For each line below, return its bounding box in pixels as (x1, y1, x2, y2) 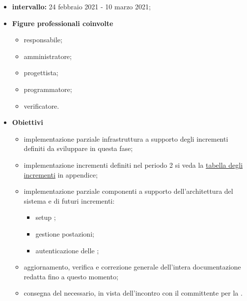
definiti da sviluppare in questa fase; (24, 143, 133, 153)
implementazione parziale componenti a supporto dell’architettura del (24, 186, 233, 196)
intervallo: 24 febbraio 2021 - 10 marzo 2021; (12, 1, 151, 11)
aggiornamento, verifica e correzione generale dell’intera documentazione (24, 262, 241, 272)
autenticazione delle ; (35, 245, 99, 255)
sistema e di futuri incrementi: (24, 195, 115, 206)
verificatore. (24, 100, 59, 111)
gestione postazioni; (35, 228, 94, 239)
